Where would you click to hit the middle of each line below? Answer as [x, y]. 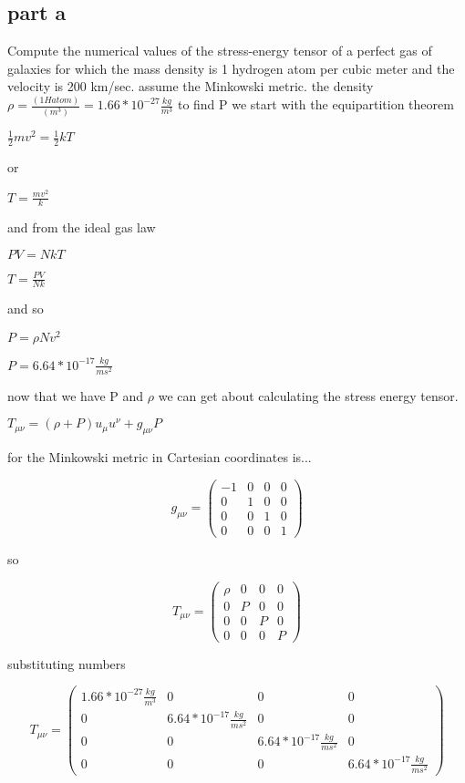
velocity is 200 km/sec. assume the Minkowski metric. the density [191, 86]
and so [26, 309]
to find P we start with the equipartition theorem [315, 104]
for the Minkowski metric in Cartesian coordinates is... [160, 457]
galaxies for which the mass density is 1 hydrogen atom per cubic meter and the [231, 68]
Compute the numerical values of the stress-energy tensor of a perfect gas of [220, 51]
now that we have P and [76, 395]
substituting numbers [67, 663]
